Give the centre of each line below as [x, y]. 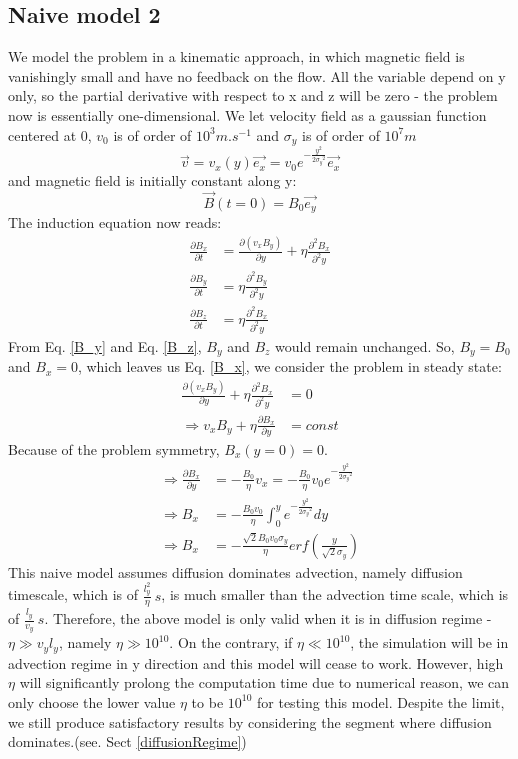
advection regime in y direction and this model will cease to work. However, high [256, 662]
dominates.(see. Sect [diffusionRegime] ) [127, 741]
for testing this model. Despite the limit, [381, 701]
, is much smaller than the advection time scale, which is [335, 594]
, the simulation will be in [429, 642]
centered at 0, [50, 134]
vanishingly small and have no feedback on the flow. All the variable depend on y [257, 75]
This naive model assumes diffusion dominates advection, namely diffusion [235, 571]
